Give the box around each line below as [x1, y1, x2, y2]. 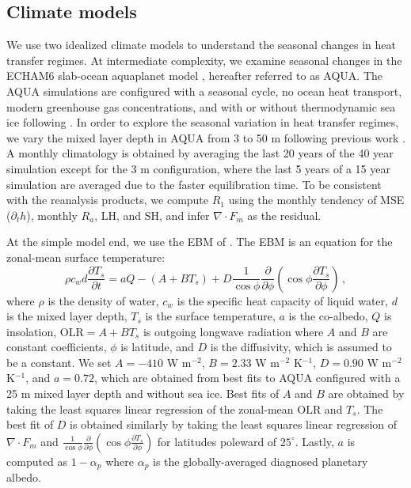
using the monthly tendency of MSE [228, 191, 405, 208]
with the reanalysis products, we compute [6, 191, 209, 208]
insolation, [6, 323, 57, 339]
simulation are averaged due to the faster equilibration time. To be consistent [6, 176, 382, 192]
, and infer [159, 206, 210, 223]
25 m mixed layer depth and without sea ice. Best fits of [6, 385, 280, 402]
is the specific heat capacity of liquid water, [177, 292, 388, 308]
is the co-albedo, [288, 308, 368, 324]
